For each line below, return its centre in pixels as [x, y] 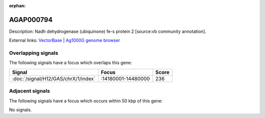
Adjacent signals [29, 91]
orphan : [17, 6]
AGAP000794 [31, 20]
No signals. [20, 110]
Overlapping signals [34, 53]
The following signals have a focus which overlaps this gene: [71, 63]
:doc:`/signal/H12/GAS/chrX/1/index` [54, 78]
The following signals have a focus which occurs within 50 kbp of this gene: [86, 101]
